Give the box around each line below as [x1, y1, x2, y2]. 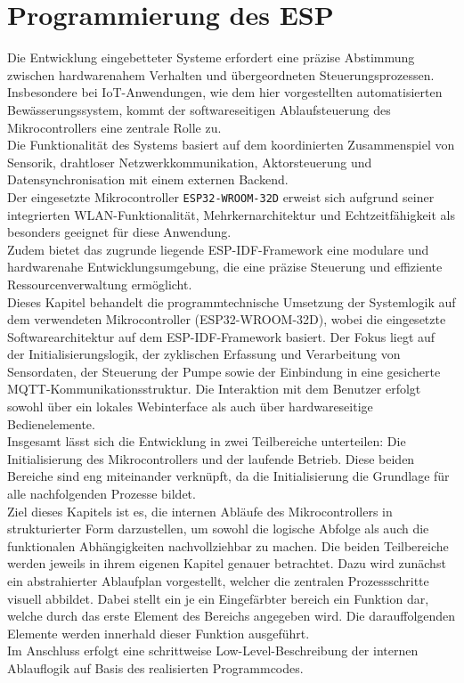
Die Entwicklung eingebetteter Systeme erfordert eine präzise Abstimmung [7, 48, 415, 67]
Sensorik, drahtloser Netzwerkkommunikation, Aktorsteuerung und [7, 152, 372, 171]
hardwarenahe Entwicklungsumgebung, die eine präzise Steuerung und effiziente [7, 257, 443, 276]
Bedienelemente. [7, 414, 95, 433]
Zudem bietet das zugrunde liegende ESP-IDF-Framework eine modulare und [7, 240, 429, 258]
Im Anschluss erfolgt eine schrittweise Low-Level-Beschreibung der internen [7, 641, 419, 660]
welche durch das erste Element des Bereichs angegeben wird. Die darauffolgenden [7, 606, 456, 625]
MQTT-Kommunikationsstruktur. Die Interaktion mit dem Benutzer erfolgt [7, 379, 421, 398]
